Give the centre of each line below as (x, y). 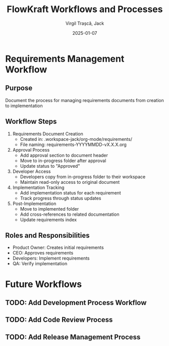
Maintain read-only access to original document (70, 182)
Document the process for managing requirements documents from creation (84, 100)
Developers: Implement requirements (51, 258)
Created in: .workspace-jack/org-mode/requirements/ (76, 139)
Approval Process (31, 150)
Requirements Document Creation (48, 134)
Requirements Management (65, 59)
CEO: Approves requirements (43, 253)
